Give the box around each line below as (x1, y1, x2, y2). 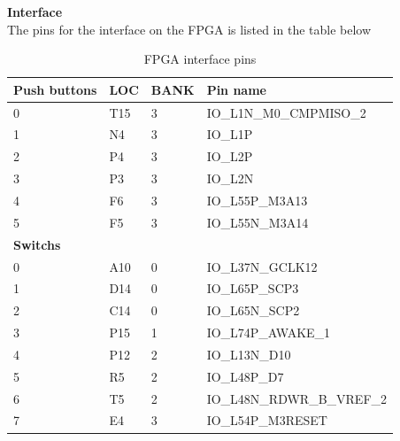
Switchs (13, 235, 61, 253)
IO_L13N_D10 (206, 344, 291, 363)
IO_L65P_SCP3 (206, 279, 299, 298)
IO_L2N (206, 169, 254, 188)
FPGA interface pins (143, 50, 257, 68)
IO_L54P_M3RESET (206, 411, 327, 429)
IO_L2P (206, 147, 253, 166)
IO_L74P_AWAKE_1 (206, 323, 331, 342)
